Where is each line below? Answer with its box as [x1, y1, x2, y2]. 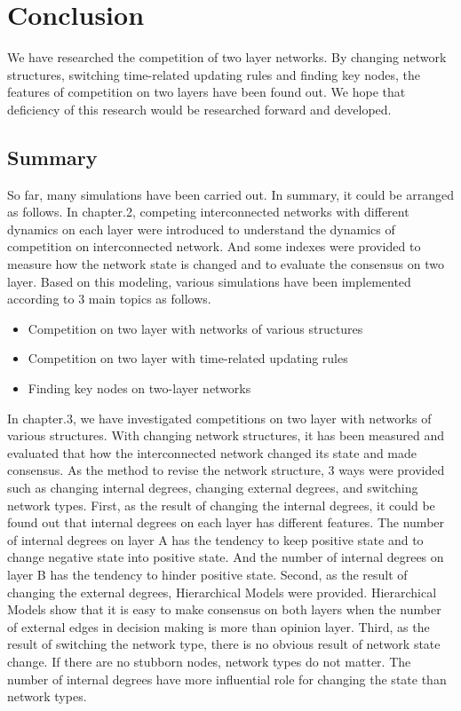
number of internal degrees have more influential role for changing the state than [7, 669, 447, 688]
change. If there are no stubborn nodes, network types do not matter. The [7, 652, 411, 670]
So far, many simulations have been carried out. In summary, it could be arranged [7, 185, 454, 203]
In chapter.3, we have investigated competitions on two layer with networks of [7, 408, 432, 427]
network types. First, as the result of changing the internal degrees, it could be [7, 495, 435, 514]
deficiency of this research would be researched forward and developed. [7, 99, 392, 118]
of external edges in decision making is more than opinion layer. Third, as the [7, 617, 430, 636]
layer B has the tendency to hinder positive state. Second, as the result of [7, 565, 408, 583]
